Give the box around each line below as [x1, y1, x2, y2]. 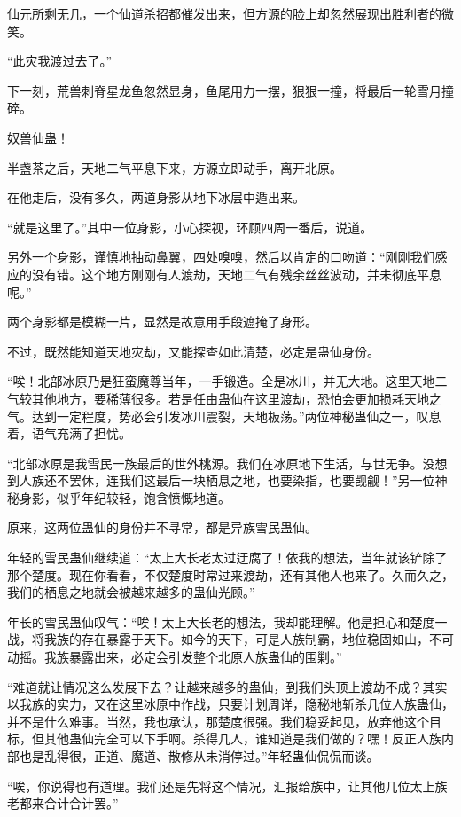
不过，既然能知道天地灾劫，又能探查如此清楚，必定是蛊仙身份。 [7, 342, 379, 360]
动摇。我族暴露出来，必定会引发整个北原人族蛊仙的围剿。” [7, 648, 342, 666]
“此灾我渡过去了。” [7, 51, 113, 70]
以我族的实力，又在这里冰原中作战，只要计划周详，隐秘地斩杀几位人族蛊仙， [7, 695, 454, 713]
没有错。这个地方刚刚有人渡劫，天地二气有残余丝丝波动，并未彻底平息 [31, 264, 441, 283]
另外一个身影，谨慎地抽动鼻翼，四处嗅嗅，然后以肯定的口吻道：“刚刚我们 [7, 247, 435, 266]
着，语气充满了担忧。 [7, 424, 131, 443]
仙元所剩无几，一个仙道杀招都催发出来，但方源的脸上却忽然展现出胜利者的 [7, 4, 441, 22]
